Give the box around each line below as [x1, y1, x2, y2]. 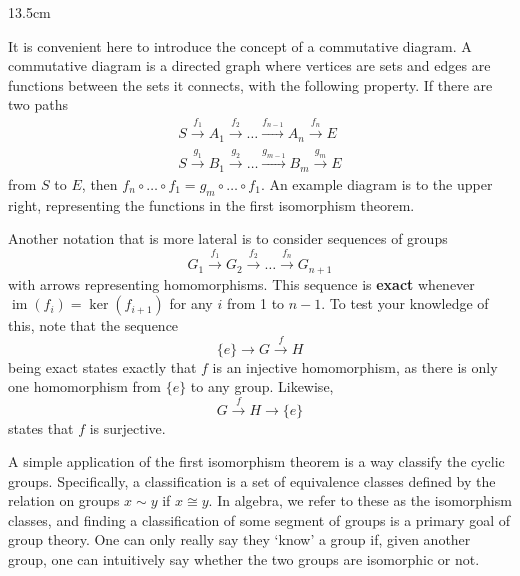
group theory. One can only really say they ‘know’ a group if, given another [8, 529, 471, 550]
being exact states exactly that [8, 356, 197, 377]
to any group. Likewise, [190, 376, 334, 397]
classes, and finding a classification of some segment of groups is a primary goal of [8, 509, 511, 530]
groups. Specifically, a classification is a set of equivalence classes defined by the [8, 470, 496, 491]
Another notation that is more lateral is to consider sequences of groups [8, 228, 448, 249]
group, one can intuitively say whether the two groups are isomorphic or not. [8, 549, 480, 570]
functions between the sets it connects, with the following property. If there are [8, 74, 493, 95]
